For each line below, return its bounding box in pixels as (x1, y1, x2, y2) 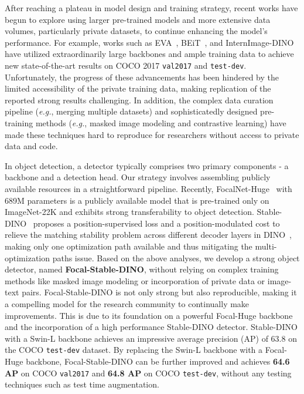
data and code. (5, 140, 58, 152)
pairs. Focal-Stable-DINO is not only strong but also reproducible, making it (22, 286, 297, 298)
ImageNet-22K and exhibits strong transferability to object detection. (5, 206, 254, 218)
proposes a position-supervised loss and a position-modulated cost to (33, 217, 280, 229)
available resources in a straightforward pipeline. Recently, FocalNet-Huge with (5, 182, 292, 194)
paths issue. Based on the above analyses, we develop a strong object (52, 251, 300, 264)
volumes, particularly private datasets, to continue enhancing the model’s (5, 25, 268, 37)
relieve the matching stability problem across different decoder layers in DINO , (5, 228, 292, 241)
